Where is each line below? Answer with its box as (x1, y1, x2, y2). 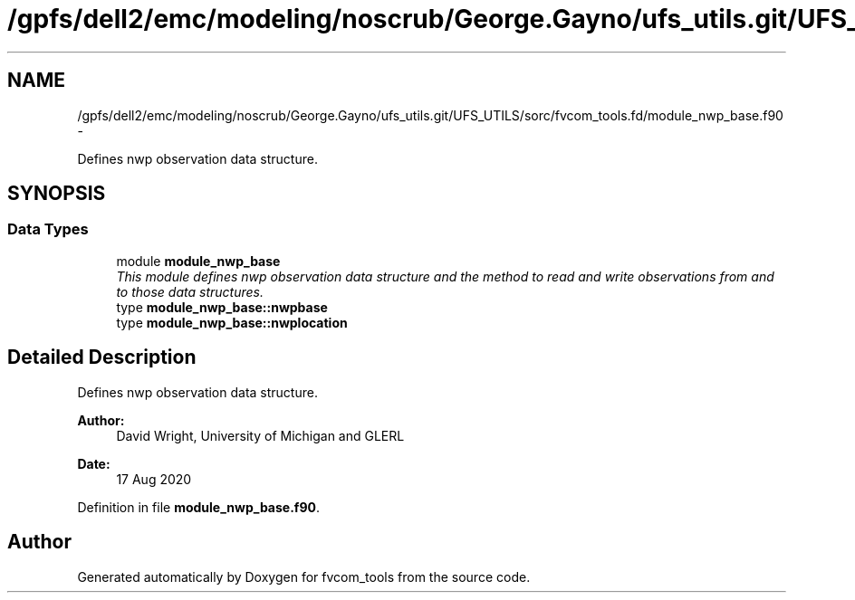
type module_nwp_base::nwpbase (116, 299, 328, 315)
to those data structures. (116, 283, 264, 300)
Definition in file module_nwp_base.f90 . (77, 499, 320, 515)
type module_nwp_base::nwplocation (116, 314, 348, 330)
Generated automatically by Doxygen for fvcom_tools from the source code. (77, 568, 531, 585)
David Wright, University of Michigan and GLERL (116, 427, 405, 443)
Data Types (7, 220, 89, 239)
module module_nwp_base (116, 252, 281, 269)
